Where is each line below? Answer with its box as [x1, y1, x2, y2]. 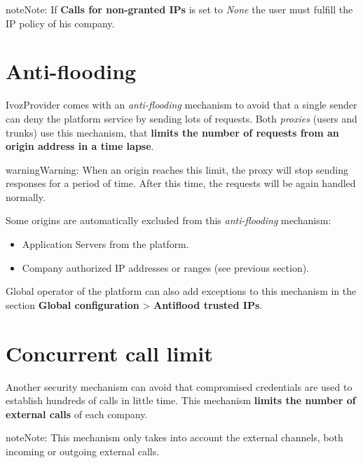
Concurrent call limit [6, 338, 213, 367]
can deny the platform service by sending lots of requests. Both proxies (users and [6, 111, 357, 125]
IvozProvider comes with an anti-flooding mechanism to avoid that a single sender [6, 97, 357, 112]
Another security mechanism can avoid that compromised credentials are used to [6, 379, 352, 394]
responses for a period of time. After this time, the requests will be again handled [6, 176, 356, 191]
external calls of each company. [6, 406, 148, 421]
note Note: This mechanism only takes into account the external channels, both [6, 430, 343, 445]
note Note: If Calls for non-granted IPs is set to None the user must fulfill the [6, 2, 353, 16]
